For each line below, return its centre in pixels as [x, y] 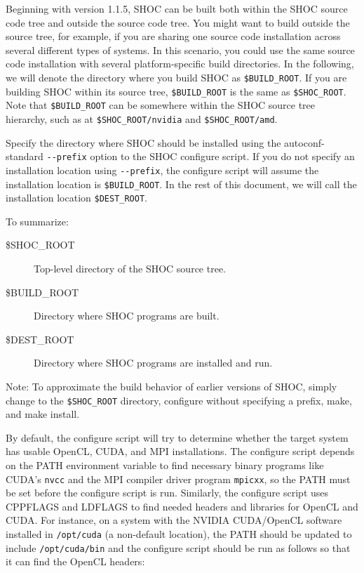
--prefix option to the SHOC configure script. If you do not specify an [201, 156]
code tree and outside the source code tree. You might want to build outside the [178, 22]
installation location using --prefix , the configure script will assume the [162, 170]
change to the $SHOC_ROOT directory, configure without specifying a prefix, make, [179, 400]
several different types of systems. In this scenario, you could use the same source [180, 50]
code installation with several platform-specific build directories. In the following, [180, 64]
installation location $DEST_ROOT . [76, 198]
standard [25, 156]
